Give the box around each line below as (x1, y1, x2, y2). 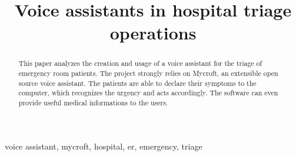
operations (109, 21, 197, 45)
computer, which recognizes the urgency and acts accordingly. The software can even (18, 88, 278, 98)
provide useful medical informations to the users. (18, 97, 168, 107)
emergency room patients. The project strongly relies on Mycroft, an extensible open (18, 68, 278, 78)
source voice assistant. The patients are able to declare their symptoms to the (18, 78, 257, 88)
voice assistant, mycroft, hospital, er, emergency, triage (5, 140, 202, 152)
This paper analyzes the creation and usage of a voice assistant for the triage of (18, 58, 262, 68)
